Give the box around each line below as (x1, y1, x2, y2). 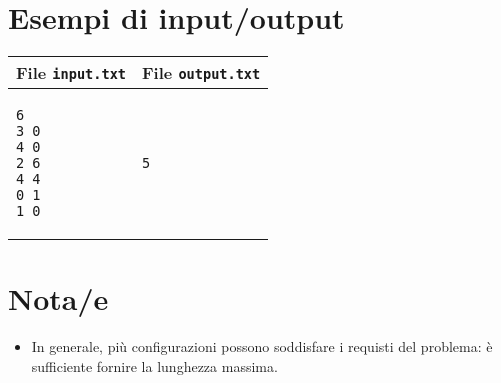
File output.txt (142, 61, 261, 85)
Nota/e (8, 278, 109, 319)
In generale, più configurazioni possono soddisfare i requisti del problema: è (31, 336, 493, 357)
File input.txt (16, 61, 127, 85)
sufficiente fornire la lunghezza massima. (31, 355, 278, 376)
